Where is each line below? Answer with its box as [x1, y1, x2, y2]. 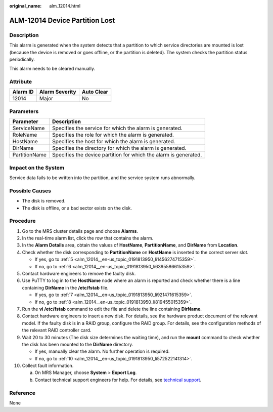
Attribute [9, 78, 32, 86]
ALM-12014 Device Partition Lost [9, 16, 115, 25]
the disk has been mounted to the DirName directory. [22, 341, 133, 347]
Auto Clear [81, 89, 109, 96]
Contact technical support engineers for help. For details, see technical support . [34, 377, 202, 383]
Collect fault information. [22, 362, 74, 369]
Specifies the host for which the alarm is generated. [52, 138, 175, 145]
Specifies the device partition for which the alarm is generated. [52, 151, 202, 158]
